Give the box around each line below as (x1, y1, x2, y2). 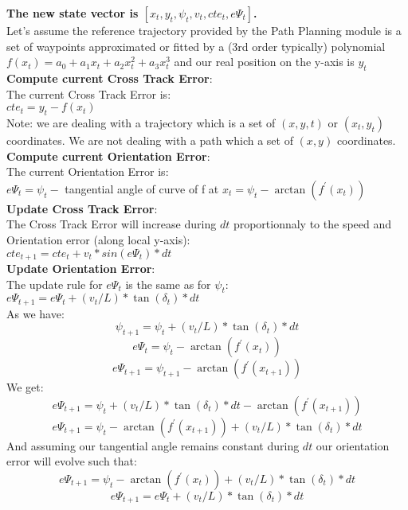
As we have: (6, 305, 65, 321)
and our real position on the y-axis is (174, 53, 355, 70)
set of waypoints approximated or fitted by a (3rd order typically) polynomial (6, 37, 386, 54)
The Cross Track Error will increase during (6, 216, 217, 232)
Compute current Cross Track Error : (6, 69, 213, 86)
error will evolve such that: (6, 453, 137, 469)
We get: (6, 379, 44, 395)
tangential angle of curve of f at (65, 180, 219, 197)
